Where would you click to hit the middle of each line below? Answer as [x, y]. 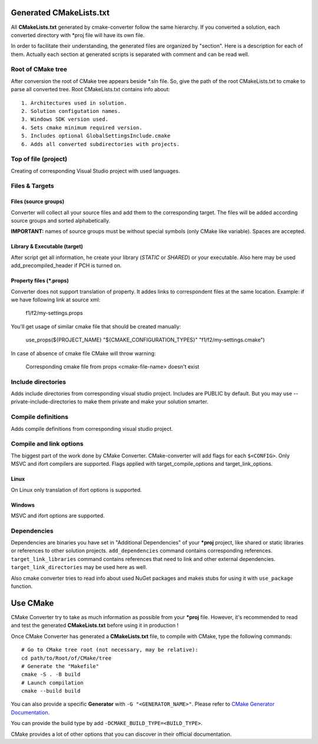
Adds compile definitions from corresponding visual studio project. [92, 429]
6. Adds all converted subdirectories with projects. [100, 144]
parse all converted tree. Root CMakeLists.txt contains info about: [90, 89]
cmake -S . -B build [51, 675]
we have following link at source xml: [56, 300]
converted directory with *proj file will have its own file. [78, 35]
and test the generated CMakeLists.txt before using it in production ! [95, 625]
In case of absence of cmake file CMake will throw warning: [83, 353]
